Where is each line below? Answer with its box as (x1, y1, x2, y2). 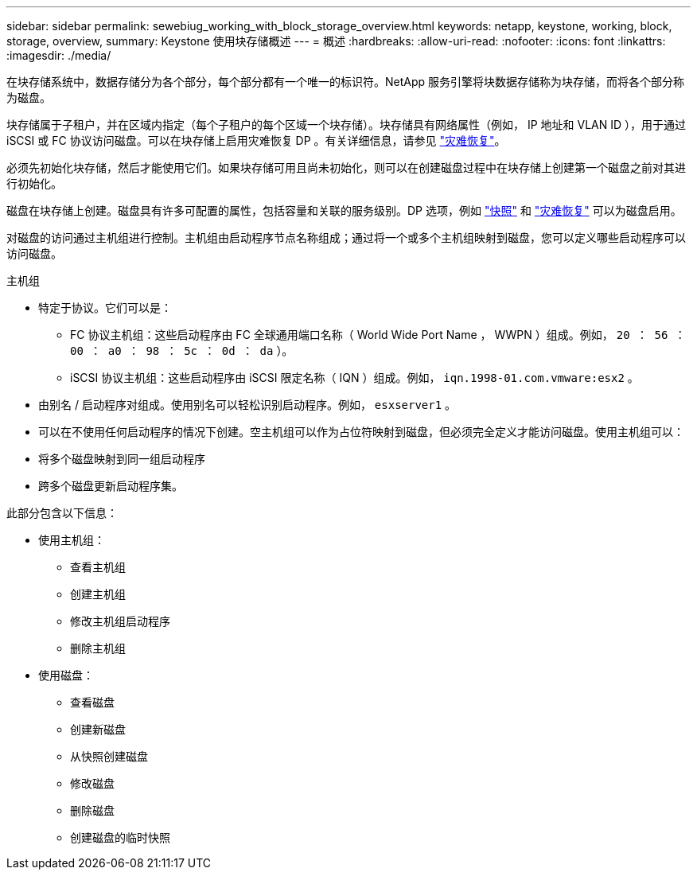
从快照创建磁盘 (70, 749, 148, 763)
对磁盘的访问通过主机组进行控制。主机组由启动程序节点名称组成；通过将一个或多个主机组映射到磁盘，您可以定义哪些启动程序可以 (6, 231, 686, 244)
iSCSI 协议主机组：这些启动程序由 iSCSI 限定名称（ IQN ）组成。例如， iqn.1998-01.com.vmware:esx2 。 (70, 371, 639, 384)
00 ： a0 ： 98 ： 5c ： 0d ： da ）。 (70, 344, 294, 357)
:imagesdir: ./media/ (6, 49, 111, 62)
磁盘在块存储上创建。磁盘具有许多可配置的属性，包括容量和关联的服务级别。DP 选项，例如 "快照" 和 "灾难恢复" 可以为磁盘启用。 (6, 204, 682, 217)
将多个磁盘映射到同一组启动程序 (38, 452, 205, 465)
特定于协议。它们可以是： (38, 301, 172, 314)
